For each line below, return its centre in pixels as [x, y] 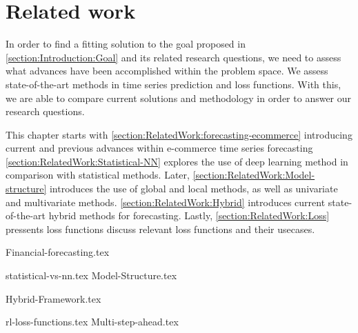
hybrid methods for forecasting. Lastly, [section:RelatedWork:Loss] [189, 215]
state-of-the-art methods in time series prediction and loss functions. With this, [173, 84]
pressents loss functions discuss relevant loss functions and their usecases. [160, 229]
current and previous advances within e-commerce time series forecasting [159, 148]
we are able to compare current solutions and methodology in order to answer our [179, 98]
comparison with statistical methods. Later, [98, 175]
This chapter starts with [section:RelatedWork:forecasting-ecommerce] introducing [179, 134]
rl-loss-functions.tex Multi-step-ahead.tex [92, 322]
